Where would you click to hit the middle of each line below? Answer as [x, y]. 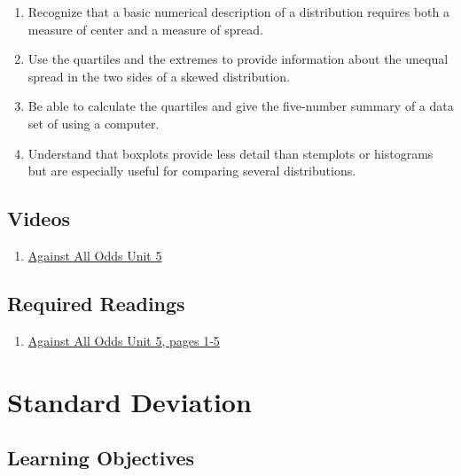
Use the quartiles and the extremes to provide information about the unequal [238, 59]
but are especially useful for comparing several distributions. [192, 171]
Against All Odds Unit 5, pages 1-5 [124, 340]
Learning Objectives [101, 458]
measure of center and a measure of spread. [145, 29]
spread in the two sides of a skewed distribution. [159, 76]
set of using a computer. [94, 123]
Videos [39, 218]
